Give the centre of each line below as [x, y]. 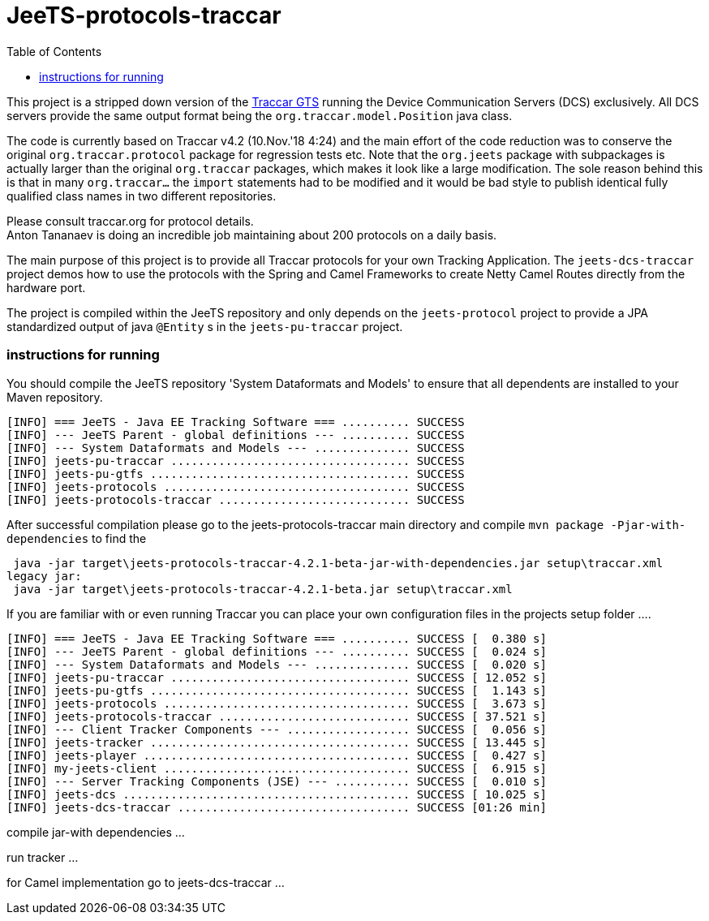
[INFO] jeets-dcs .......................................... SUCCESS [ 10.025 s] [277, 794]
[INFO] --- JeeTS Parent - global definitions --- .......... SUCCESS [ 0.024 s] [277, 651]
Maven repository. [55, 397]
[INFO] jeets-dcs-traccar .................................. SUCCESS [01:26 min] [277, 807]
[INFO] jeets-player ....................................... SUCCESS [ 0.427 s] [277, 755]
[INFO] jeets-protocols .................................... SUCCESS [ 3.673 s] [277, 703]
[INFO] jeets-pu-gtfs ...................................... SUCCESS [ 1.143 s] [277, 690]
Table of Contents [54, 51]
